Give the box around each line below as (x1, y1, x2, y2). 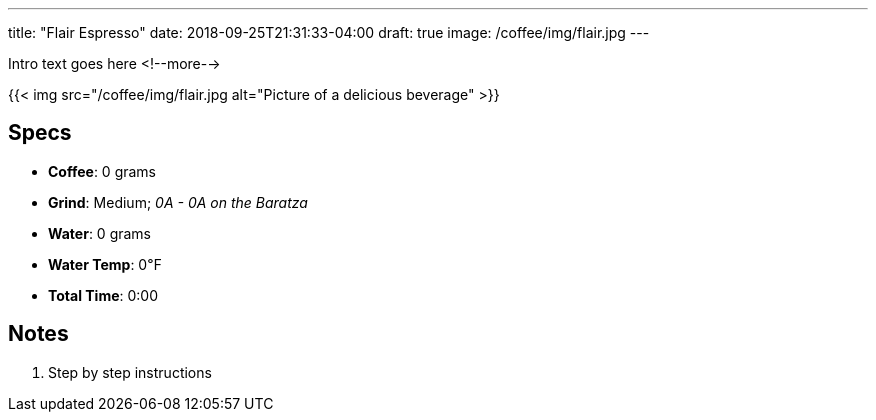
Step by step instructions (48, 363, 212, 381)
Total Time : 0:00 (48, 286, 159, 304)
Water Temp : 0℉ (48, 255, 162, 273)
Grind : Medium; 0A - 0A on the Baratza (48, 193, 308, 211)
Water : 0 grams (48, 224, 152, 242)
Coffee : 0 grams (48, 162, 157, 180)
